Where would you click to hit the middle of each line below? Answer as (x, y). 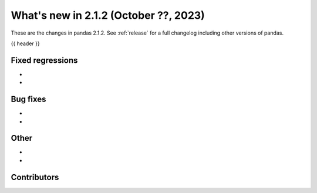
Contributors (35, 177)
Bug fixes (28, 99)
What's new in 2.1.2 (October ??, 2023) (108, 15)
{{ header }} (26, 43)
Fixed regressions (44, 60)
